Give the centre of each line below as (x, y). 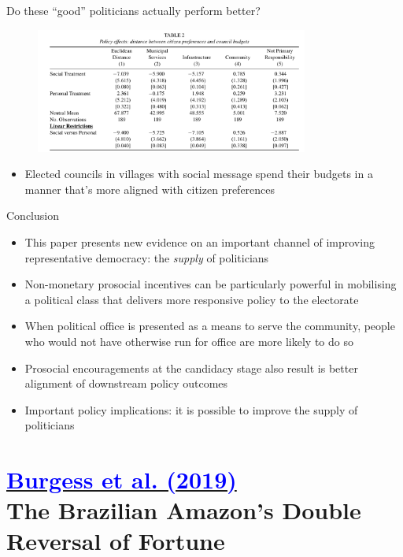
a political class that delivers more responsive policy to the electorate (192, 299)
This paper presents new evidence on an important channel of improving (200, 241)
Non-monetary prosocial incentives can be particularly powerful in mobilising (211, 284)
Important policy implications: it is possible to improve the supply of (191, 409)
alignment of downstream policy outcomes (126, 383)
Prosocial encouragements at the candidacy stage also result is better (191, 368)
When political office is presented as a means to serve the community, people (210, 326)
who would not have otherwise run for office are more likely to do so (189, 341)
